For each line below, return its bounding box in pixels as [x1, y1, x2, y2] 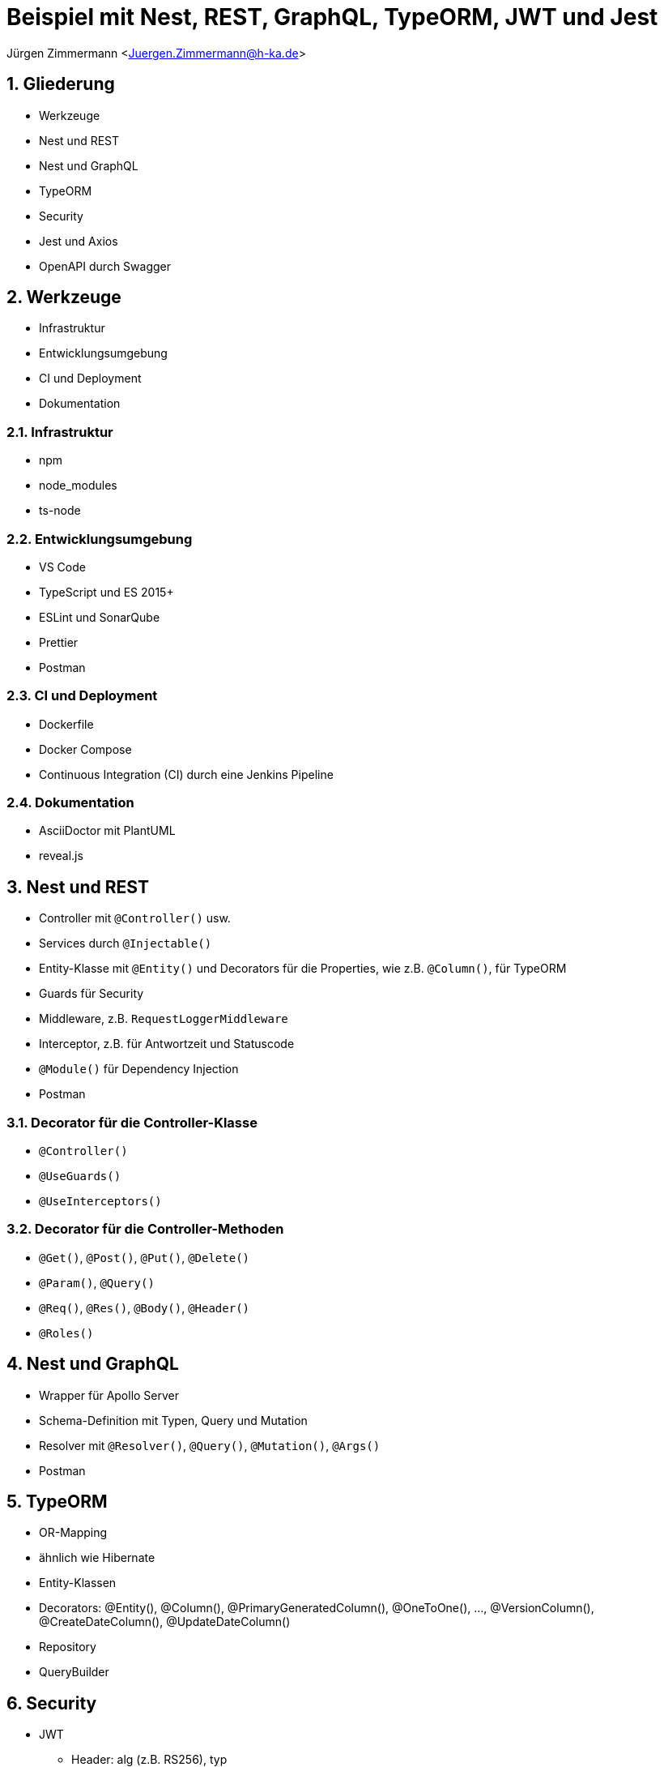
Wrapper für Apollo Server [39, 1388, 180, 1402]
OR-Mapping [39, 1525, 108, 1540]
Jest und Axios [39, 233, 118, 248]
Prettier [39, 635, 79, 649]
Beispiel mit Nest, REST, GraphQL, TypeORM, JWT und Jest [6, 3, 658, 31]
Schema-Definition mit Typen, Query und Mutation [39, 1413, 308, 1427]
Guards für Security [39, 986, 144, 1001]
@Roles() [39, 1326, 94, 1340]
